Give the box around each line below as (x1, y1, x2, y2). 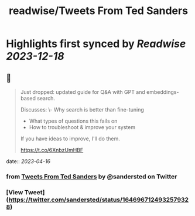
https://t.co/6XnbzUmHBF (20, 147, 84, 153)
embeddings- (146, 89, 179, 95)
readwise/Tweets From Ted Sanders (8, 4, 189, 18)
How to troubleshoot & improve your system (29, 124, 136, 130)
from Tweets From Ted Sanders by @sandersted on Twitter (6, 172, 177, 180)
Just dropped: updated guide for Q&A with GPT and (20, 89, 145, 95)
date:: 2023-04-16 (6, 158, 51, 165)
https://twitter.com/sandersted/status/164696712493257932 (8, 195, 189, 204)
